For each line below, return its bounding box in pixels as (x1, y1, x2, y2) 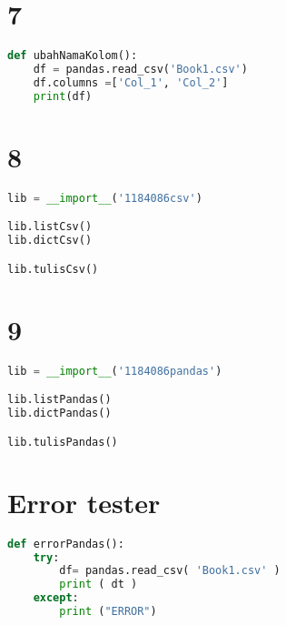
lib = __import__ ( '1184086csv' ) (7, 191, 202, 205)
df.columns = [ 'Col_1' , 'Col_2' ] (33, 76, 229, 89)
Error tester (7, 483, 161, 520)
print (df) (33, 89, 93, 103)
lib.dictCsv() (7, 234, 93, 247)
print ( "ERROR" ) (59, 605, 157, 618)
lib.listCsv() (7, 220, 93, 234)
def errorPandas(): (7, 537, 124, 550)
